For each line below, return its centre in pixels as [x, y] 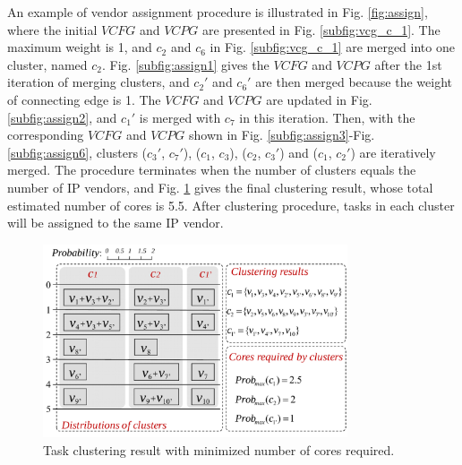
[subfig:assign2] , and [62, 117]
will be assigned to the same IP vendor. [115, 223]
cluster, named [47, 64]
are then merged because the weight [354, 82]
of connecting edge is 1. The [84, 99]
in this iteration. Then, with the [327, 117]
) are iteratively [393, 152]
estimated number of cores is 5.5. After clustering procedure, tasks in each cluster [231, 205]
